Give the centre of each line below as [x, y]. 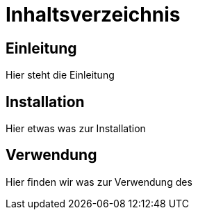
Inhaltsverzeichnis [93, 15]
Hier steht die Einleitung [60, 75]
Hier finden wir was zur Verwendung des [99, 182]
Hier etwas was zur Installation [76, 129]
